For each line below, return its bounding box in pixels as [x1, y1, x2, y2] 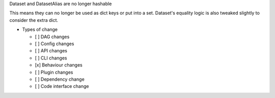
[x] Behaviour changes [35, 62, 82, 68]
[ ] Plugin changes [35, 69, 73, 75]
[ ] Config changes [35, 41, 74, 47]
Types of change [22, 26, 58, 32]
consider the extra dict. [9, 17, 59, 23]
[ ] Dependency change [35, 76, 85, 82]
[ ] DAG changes [35, 34, 70, 40]
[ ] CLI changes [35, 55, 67, 61]
